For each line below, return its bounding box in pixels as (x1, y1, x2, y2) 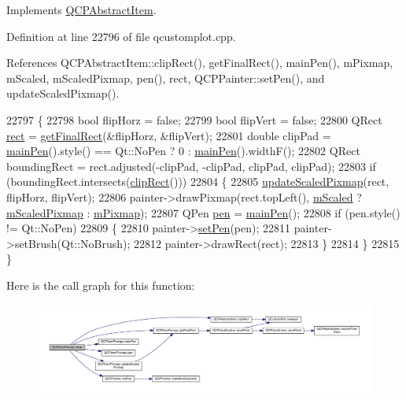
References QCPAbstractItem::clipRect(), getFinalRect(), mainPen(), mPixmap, (6, 54, 393, 71)
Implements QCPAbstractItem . (6, 2, 157, 17)
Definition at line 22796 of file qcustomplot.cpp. (6, 28, 236, 44)
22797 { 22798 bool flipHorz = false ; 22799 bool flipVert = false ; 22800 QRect (6, 111, 382, 128)
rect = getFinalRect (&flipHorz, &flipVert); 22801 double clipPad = (6, 127, 331, 143)
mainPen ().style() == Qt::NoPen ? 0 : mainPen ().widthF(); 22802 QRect (6, 143, 360, 159)
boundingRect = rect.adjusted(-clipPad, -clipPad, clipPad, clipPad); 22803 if (6, 157, 376, 174)
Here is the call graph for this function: (6, 276, 195, 293)
